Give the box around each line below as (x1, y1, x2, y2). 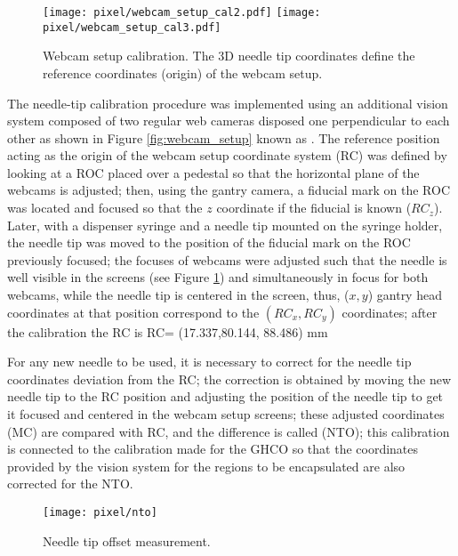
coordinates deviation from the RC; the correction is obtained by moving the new (7, 369, 452, 388)
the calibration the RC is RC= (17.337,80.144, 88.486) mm (7, 322, 328, 341)
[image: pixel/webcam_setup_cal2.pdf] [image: (43, 6, 321, 19)
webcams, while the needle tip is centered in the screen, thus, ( (7, 286, 350, 304)
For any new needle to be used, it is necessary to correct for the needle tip (7, 352, 412, 371)
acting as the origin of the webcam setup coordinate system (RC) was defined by (7, 146, 447, 165)
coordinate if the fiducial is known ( (216, 198, 412, 217)
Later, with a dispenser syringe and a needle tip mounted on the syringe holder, (7, 215, 443, 234)
